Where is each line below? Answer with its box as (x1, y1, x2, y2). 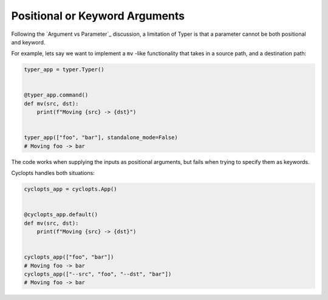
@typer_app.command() (24, 92, 89, 98)
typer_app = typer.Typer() (24, 66, 104, 73)
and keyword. (11, 38, 46, 46)
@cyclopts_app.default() (24, 211, 98, 218)
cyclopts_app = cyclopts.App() (24, 186, 118, 193)
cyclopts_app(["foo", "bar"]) (24, 254, 114, 261)
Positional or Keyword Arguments (11, 9, 185, 22)
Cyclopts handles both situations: (11, 169, 95, 177)
